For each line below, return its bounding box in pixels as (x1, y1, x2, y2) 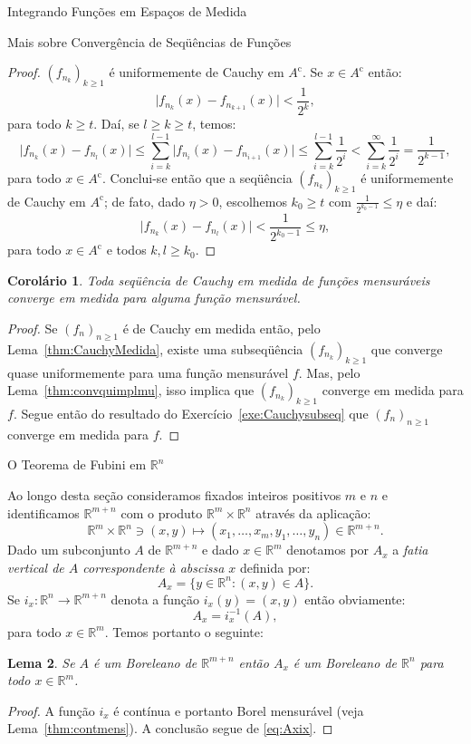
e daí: (406, 191, 437, 210)
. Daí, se (93, 114, 139, 133)
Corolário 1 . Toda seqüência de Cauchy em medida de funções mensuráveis (7, 270, 430, 289)
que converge (370, 339, 443, 358)
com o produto (120, 503, 203, 522)
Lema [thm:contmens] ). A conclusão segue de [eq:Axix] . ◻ (7, 719, 333, 738)
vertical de (7, 557, 64, 576)
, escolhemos (218, 191, 287, 210)
